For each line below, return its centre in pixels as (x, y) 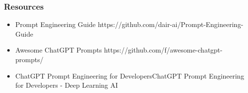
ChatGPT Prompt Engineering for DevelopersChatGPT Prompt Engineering (130, 75)
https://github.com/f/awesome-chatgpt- (163, 50)
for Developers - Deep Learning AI (67, 85)
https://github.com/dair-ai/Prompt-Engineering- (170, 24)
